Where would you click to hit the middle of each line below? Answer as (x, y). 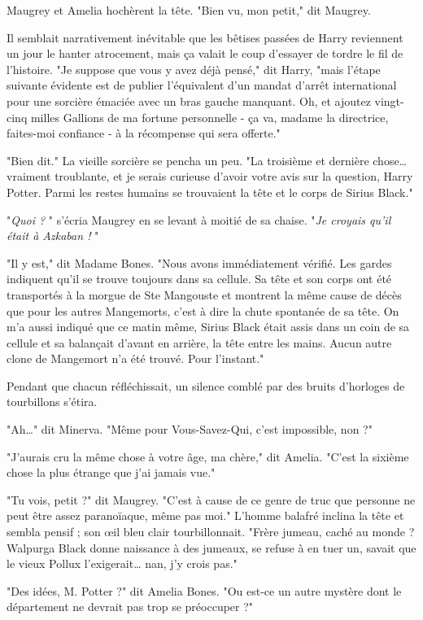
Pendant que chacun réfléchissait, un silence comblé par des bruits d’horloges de (206, 385)
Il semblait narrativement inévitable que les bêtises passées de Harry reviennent (205, 37)
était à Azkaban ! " (53, 236)
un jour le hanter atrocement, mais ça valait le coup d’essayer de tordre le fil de (205, 53)
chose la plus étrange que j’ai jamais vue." (111, 472)
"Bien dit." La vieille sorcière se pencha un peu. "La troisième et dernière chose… (207, 160)
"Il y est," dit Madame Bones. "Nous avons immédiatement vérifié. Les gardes (199, 262)
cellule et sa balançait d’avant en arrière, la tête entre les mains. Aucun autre (199, 342)
